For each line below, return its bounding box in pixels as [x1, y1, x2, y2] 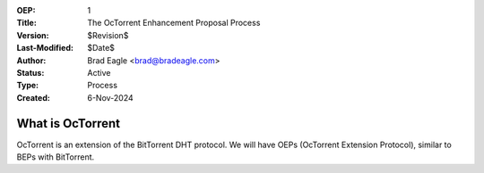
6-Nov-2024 [87, 92, 134, 103]
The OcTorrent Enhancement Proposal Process [87, 18, 261, 29]
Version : [16, 29, 49, 40]
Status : [16, 67, 45, 78]
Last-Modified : [16, 43, 73, 54]
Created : [16, 92, 51, 103]
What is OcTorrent [16, 116, 121, 131]
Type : [16, 80, 39, 91]
